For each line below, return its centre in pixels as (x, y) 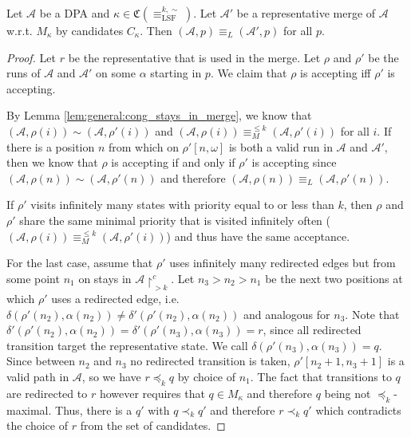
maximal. (29, 409)
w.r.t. (20, 30)
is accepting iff (336, 73)
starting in (176, 73)
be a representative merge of (306, 13)
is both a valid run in (281, 146)
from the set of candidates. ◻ (153, 425)
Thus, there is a (94, 409)
